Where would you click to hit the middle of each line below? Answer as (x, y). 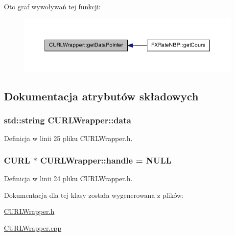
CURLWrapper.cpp (33, 227)
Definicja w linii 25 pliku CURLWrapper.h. (68, 138)
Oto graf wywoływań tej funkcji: (52, 6)
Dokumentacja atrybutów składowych (101, 96)
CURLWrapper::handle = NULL (106, 160)
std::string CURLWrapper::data (68, 120)
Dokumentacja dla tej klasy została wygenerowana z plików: (94, 195)
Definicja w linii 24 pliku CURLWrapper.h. (68, 178)
